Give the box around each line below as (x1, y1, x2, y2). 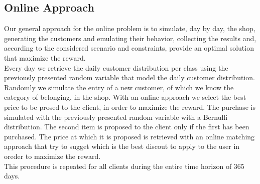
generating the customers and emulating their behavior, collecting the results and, (4, 33, 256, 43)
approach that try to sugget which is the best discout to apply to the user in (4, 141, 240, 151)
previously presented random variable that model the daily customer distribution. (4, 72, 255, 83)
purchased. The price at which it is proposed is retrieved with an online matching (4, 131, 255, 141)
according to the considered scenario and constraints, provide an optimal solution (4, 43, 254, 53)
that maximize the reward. (4, 52, 86, 63)
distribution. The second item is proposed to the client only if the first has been (4, 121, 249, 132)
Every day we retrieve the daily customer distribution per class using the (4, 62, 228, 73)
